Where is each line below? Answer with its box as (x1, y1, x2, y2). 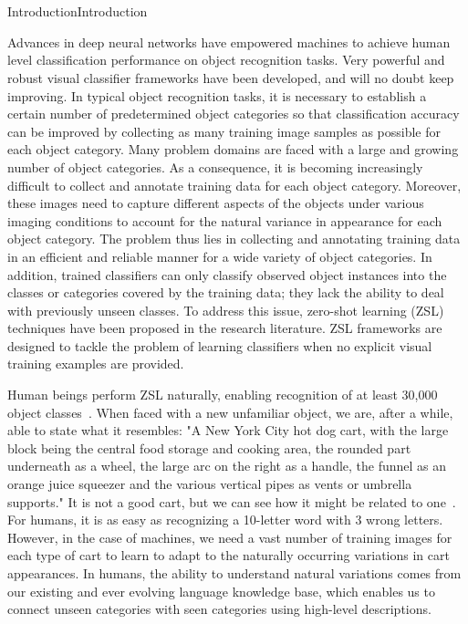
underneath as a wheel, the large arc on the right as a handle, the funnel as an (7, 456, 447, 475)
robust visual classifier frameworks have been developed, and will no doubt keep (7, 68, 454, 87)
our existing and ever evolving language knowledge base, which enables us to (7, 581, 435, 600)
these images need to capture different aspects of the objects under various (7, 193, 424, 213)
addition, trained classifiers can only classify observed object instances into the (7, 265, 447, 284)
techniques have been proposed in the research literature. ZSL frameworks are (7, 318, 442, 338)
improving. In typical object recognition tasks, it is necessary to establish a (7, 86, 427, 105)
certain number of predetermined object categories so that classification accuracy (7, 104, 460, 123)
